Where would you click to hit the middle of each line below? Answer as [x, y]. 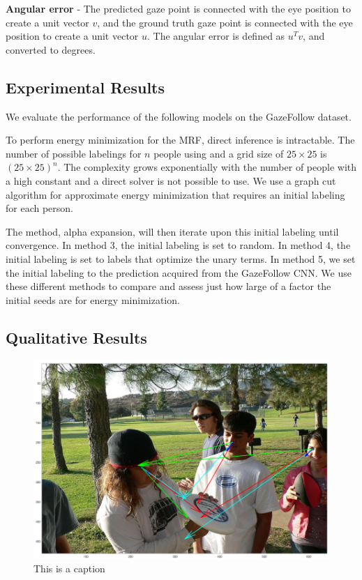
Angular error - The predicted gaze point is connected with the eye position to [178, 8]
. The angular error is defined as [216, 36]
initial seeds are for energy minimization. [93, 299]
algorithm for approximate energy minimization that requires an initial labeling [175, 194]
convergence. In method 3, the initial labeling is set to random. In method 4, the [178, 245]
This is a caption [69, 568]
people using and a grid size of [219, 153]
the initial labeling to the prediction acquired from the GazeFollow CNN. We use [179, 272]
